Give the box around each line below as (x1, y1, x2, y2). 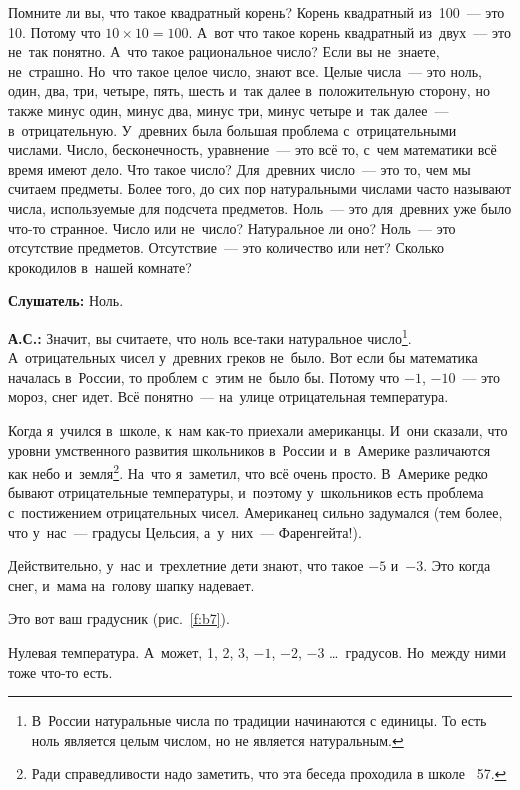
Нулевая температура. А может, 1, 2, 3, (8, 641, 249, 662)
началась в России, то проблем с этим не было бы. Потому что (8, 366, 400, 387)
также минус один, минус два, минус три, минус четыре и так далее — (8, 99, 449, 120)
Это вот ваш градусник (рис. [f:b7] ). (8, 608, 230, 629)
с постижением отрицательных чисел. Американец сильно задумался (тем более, (8, 501, 503, 522)
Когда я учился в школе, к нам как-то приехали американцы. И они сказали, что (8, 419, 508, 440)
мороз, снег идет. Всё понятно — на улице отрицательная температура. (8, 386, 449, 407)
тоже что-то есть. (8, 661, 113, 682)
